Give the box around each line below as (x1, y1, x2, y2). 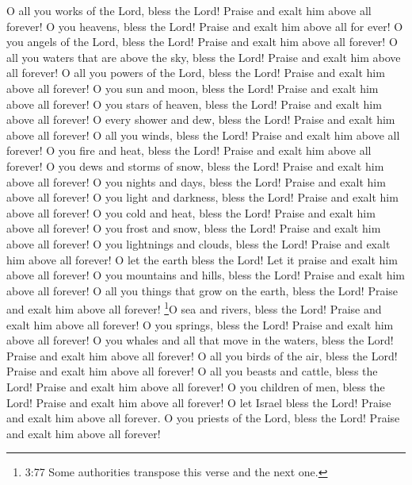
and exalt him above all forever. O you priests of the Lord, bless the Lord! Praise (6, 410, 400, 426)
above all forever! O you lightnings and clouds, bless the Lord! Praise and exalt (6, 235, 391, 252)
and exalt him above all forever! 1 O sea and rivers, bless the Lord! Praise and (6, 298, 382, 317)
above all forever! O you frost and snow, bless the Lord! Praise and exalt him (6, 220, 381, 237)
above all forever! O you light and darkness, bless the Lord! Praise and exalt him (6, 189, 399, 206)
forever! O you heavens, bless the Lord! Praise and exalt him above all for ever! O (6, 17, 403, 34)
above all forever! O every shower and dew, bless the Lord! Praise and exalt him (6, 111, 395, 128)
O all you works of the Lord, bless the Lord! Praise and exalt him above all (6, 2, 372, 18)
